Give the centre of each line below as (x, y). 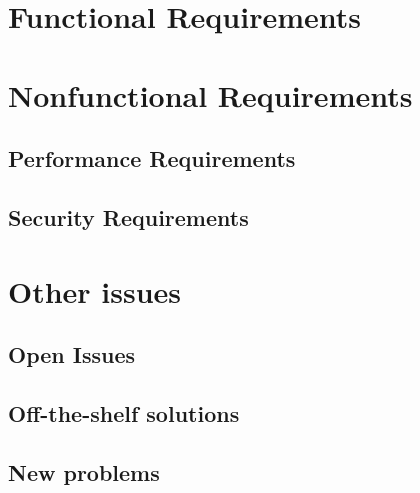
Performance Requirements (152, 158)
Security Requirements (128, 216)
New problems (84, 471)
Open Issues (72, 354)
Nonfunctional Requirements (210, 94)
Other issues (95, 290)
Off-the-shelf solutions (124, 412)
